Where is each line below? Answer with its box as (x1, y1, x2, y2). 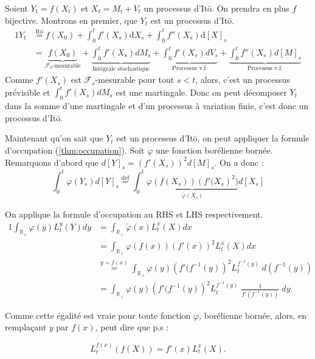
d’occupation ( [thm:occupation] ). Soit (5, 143, 145, 156)
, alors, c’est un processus (195, 73, 290, 86)
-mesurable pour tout (95, 73, 175, 86)
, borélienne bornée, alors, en (199, 308, 306, 321)
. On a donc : (214, 155, 264, 168)
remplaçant (5, 321, 47, 333)
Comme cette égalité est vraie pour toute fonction (5, 308, 191, 321)
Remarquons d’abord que (5, 155, 99, 168)
